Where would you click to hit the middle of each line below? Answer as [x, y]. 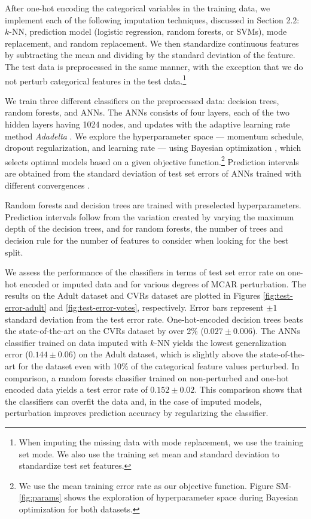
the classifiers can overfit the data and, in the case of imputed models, [133, 401]
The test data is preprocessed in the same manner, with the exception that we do [154, 66]
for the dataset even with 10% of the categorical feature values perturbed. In [159, 365]
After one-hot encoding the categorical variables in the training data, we [138, 8]
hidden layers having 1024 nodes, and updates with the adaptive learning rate [147, 124]
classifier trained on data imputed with [76, 342]
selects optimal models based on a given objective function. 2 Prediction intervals [152, 160]
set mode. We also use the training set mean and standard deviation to [149, 453]
